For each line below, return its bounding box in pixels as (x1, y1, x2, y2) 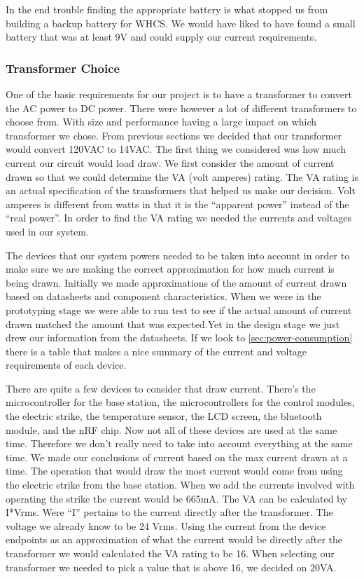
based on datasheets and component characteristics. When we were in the (6, 289, 321, 304)
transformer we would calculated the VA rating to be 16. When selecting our (6, 546, 335, 560)
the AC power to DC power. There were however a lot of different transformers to (6, 100, 357, 115)
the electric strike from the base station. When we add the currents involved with (6, 477, 355, 492)
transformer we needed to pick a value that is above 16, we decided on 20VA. (6, 559, 337, 574)
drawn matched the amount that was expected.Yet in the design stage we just (6, 316, 340, 331)
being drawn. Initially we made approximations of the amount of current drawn (6, 275, 347, 289)
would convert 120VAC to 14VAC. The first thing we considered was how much (6, 142, 346, 156)
